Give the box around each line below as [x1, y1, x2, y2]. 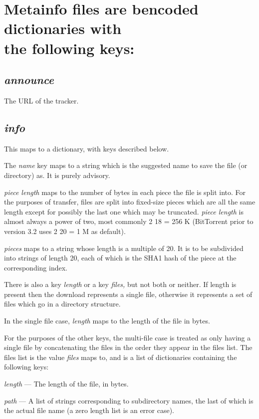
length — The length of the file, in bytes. [4, 378, 129, 389]
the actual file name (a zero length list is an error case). [4, 405, 175, 415]
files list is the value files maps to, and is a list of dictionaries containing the [4, 351, 237, 362]
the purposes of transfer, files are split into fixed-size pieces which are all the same [4, 196, 256, 207]
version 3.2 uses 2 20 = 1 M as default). [4, 225, 126, 236]
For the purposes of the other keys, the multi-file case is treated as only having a [4, 332, 251, 342]
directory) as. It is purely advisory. [4, 169, 110, 180]
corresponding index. [4, 262, 67, 272]
